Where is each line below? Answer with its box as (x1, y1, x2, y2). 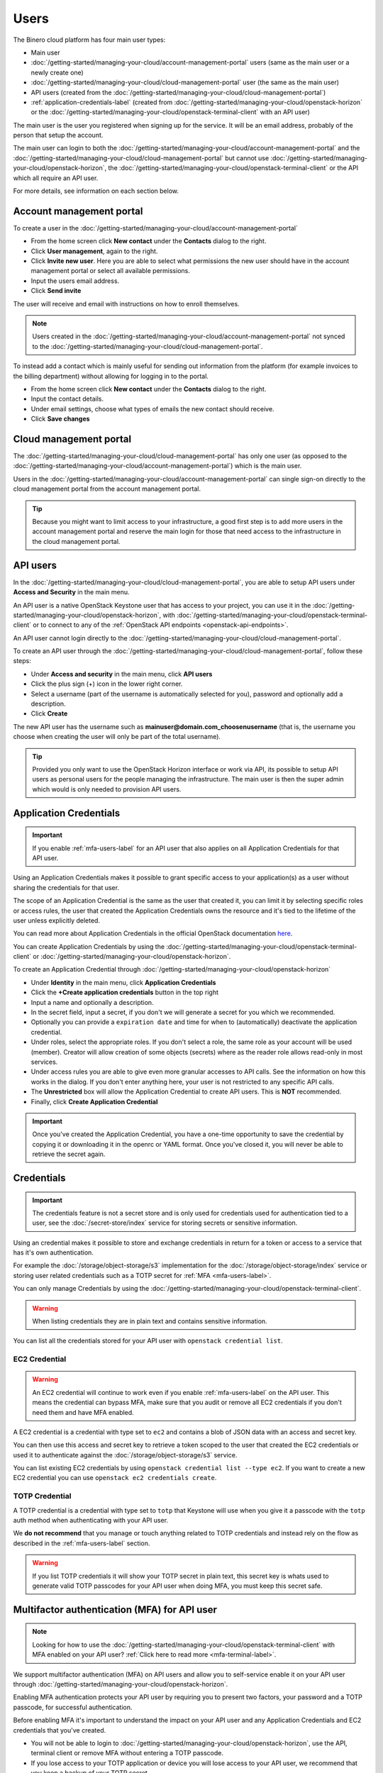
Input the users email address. (30, 277, 120, 285)
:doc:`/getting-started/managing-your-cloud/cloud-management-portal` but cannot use (13, 153, 270, 162)
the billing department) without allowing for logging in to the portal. (13, 372, 209, 380)
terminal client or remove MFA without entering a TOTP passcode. (30, 1749, 223, 1757)
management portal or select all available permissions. (30, 267, 191, 275)
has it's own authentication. (13, 1248, 94, 1257)
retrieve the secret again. (32, 1150, 106, 1159)
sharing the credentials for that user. (13, 883, 120, 891)
